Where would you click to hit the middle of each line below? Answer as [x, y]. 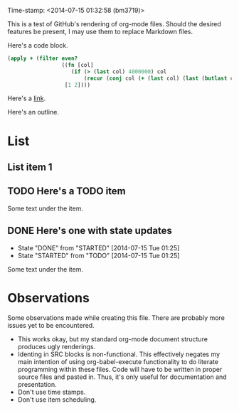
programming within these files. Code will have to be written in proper [120, 369]
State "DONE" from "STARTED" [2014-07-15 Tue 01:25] [99, 247]
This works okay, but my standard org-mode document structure [113, 339]
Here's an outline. [33, 112]
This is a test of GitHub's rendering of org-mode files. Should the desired [115, 24]
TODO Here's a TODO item [67, 191]
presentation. [37, 384]
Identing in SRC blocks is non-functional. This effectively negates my [119, 354]
